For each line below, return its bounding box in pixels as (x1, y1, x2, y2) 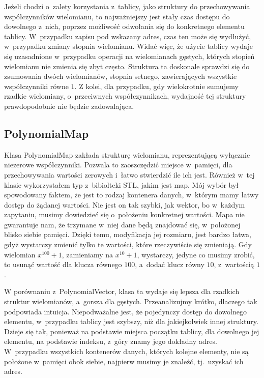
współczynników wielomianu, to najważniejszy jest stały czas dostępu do (4, 11, 230, 21)
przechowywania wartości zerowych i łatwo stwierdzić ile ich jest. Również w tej (4, 169, 255, 180)
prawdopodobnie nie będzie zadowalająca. (4, 100, 134, 111)
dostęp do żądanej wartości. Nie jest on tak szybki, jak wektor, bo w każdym (4, 199, 245, 210)
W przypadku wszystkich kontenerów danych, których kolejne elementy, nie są (4, 346, 249, 357)
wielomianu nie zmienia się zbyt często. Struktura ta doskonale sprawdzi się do (4, 61, 250, 71)
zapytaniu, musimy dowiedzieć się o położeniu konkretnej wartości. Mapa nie (4, 209, 245, 220)
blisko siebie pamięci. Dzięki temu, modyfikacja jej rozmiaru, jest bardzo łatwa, (4, 229, 251, 240)
